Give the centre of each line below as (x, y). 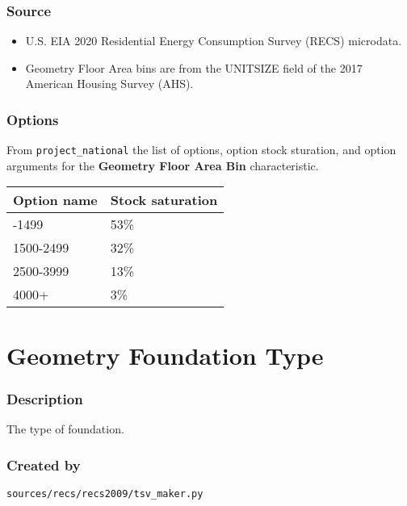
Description (45, 398)
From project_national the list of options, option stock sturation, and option (201, 150)
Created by (44, 464)
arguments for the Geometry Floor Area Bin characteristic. (163, 165)
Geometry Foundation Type (165, 355)
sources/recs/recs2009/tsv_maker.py (105, 493)
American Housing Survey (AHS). (109, 84)
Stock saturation (164, 200)
